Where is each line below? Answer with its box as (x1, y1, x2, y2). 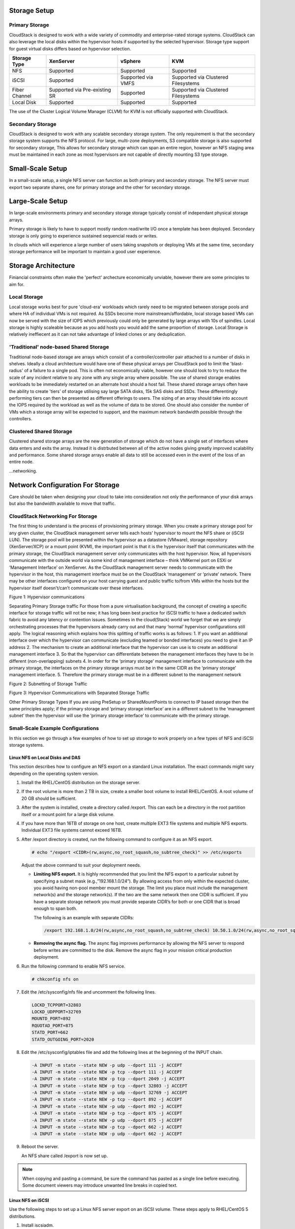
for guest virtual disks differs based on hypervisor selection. (9, 46, 131, 52)
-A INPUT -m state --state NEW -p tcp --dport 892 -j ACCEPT (31, 1097, 182, 1102)
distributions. (9, 1213, 36, 1219)
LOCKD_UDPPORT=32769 (31, 1009, 81, 1015)
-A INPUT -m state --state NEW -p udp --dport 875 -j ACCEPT (31, 1117, 182, 1123)
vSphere (120, 58, 141, 64)
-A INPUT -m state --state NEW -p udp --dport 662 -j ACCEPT (31, 1131, 182, 1137)
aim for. (9, 281, 25, 287)
